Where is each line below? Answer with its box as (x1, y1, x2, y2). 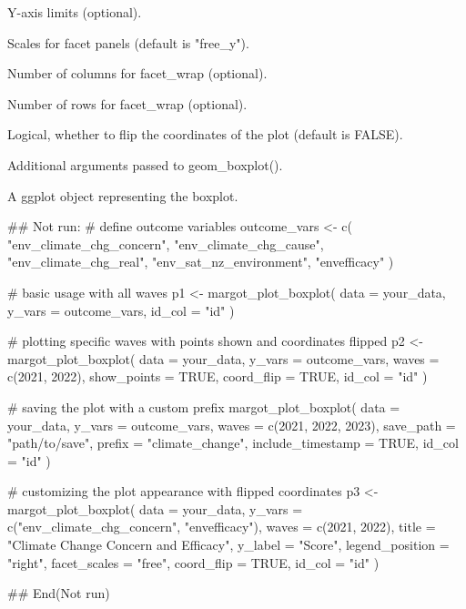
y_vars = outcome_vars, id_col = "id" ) (7, 300, 235, 320)
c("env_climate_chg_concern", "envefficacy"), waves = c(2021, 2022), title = (7, 517, 436, 536)
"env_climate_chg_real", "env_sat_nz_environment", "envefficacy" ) (7, 252, 394, 271)
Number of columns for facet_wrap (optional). (7, 64, 268, 83)
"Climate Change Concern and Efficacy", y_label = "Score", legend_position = (7, 535, 450, 554)
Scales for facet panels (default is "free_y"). (7, 33, 249, 52)
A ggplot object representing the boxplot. (7, 186, 238, 205)
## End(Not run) (7, 584, 110, 603)
